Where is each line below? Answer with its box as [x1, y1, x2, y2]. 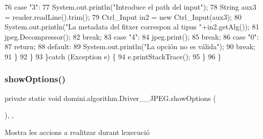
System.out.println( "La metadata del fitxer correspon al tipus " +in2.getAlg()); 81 [5, 21, 259, 32]
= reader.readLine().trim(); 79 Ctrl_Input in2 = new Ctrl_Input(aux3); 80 [5, 11, 242, 22]
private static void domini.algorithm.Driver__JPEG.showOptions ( [5, 92, 216, 103]
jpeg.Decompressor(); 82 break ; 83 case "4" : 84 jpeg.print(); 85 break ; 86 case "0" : [5, 31, 259, 42]
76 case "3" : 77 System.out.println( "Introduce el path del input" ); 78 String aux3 [5, 2, 256, 12]
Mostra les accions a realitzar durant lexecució [5, 126, 150, 137]
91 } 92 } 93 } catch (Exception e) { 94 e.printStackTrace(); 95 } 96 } [5, 51, 222, 61]
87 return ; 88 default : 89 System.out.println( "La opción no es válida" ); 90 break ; [5, 41, 255, 52]
